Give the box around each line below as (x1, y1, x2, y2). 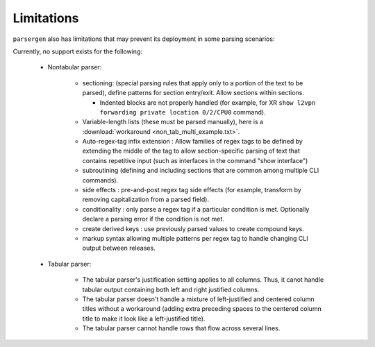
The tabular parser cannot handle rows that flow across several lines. (82, 324, 281, 332)
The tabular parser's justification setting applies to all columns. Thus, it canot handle (82, 276, 324, 284)
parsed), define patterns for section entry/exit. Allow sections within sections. (82, 89, 305, 97)
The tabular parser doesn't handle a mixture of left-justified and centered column (82, 295, 315, 303)
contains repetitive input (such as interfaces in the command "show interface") (82, 156, 308, 164)
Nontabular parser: (47, 63, 102, 71)
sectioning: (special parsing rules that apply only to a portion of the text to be (82, 78, 303, 87)
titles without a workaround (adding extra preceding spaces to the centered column (82, 305, 322, 313)
